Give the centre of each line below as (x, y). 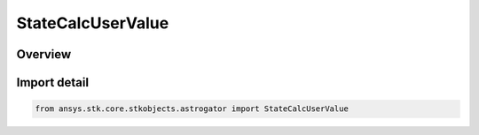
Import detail (52, 82)
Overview (44, 54)
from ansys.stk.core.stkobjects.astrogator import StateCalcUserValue (192, 109)
